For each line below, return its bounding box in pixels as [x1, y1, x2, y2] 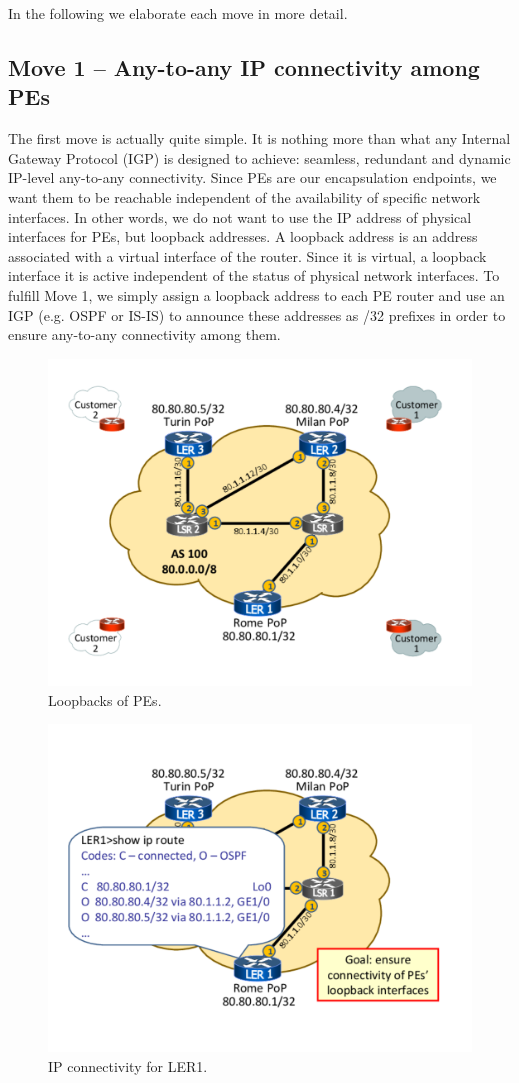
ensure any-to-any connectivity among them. [8, 324, 281, 345]
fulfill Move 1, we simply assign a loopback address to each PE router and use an [8, 284, 505, 305]
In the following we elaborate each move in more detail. [8, 3, 348, 23]
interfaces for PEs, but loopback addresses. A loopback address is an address [8, 226, 478, 247]
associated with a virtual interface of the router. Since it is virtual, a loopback [8, 245, 487, 266]
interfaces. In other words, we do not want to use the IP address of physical [8, 206, 472, 227]
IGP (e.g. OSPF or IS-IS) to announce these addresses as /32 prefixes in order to [8, 304, 506, 325]
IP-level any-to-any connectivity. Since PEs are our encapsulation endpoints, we [8, 167, 497, 188]
